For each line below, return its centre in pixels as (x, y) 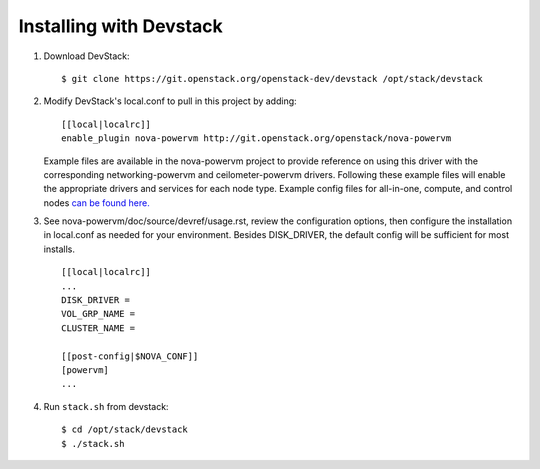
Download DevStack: (86, 56)
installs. (59, 249)
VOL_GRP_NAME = (98, 314)
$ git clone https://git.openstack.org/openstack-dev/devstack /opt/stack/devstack (272, 78)
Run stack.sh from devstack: (106, 406)
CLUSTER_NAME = (98, 328)
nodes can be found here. (96, 202)
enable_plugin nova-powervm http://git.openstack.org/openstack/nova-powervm (256, 138)
